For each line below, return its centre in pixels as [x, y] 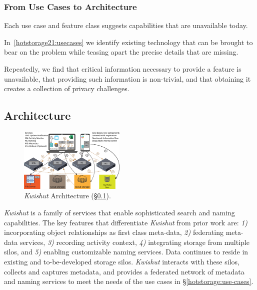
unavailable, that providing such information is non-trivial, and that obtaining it [127, 78]
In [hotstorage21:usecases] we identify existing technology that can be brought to [128, 42]
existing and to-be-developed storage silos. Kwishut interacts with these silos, [122, 261]
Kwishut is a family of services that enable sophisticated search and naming [119, 213]
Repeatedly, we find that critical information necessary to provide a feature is [123, 69]
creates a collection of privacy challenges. [67, 88]
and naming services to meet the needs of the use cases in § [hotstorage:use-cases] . [129, 281]
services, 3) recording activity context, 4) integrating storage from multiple [134, 242]
